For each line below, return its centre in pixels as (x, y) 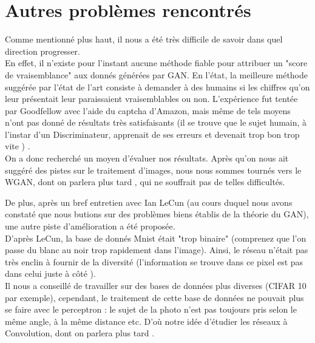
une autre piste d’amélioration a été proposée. (90, 226)
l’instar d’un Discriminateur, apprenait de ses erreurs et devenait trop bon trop (152, 134)
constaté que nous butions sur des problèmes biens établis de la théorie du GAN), (157, 214)
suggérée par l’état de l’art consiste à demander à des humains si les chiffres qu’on (157, 87)
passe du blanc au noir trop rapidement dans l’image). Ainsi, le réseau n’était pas (157, 250)
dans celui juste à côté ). (50, 273)
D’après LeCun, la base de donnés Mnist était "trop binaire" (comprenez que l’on (156, 238)
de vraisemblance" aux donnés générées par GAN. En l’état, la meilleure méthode (156, 74)
